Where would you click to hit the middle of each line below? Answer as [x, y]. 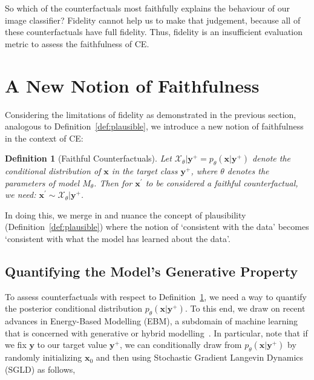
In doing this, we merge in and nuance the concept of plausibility [126, 215]
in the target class [145, 171]
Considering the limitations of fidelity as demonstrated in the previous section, [151, 114]
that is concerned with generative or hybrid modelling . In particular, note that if [156, 332]
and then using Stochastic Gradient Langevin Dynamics [199, 357]
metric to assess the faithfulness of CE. [77, 43]
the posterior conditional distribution [74, 308]
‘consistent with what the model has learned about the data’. [118, 239]
